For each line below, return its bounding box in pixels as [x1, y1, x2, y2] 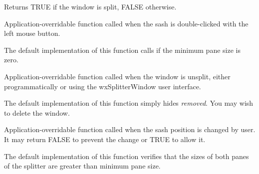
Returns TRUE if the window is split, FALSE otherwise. [4, 1, 177, 11]
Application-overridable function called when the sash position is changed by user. [4, 124, 256, 135]
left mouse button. [4, 28, 60, 38]
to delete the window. [4, 107, 70, 118]
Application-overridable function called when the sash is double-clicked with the [4, 18, 249, 28]
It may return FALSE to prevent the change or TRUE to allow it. [4, 134, 206, 144]
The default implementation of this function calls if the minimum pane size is [4, 44, 241, 55]
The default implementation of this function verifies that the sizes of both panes [4, 151, 249, 161]
